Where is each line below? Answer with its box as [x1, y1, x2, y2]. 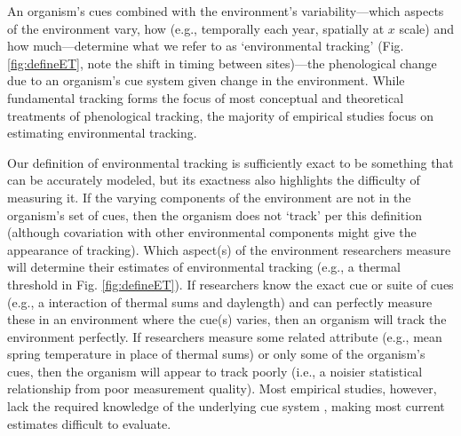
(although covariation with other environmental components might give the [7, 223, 417, 242]
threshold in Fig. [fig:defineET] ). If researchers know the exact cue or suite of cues [7, 274, 454, 293]
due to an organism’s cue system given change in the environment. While [7, 71, 405, 90]
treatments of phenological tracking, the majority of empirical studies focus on [7, 106, 433, 124]
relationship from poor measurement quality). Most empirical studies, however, [7, 379, 437, 398]
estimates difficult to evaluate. [7, 414, 171, 432]
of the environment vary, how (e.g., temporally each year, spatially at [7, 19, 385, 37]
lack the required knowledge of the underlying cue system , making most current [7, 397, 445, 416]
